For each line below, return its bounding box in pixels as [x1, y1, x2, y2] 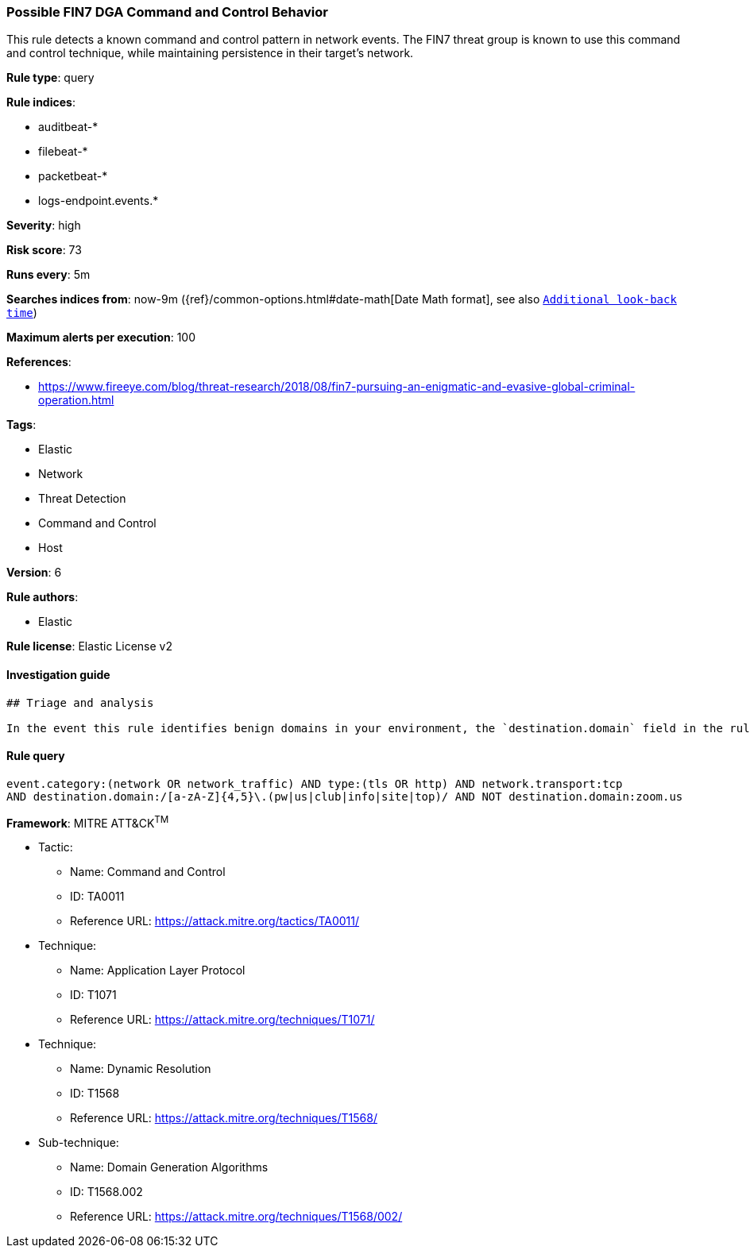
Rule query [6, 749, 65, 763]
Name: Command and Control [70, 865, 226, 879]
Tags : [6, 418, 37, 432]
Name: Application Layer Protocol [70, 963, 245, 978]
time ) [6, 306, 37, 320]
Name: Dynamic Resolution [70, 1062, 211, 1076]
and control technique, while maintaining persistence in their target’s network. [6, 46, 414, 60]
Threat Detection [38, 492, 126, 506]
